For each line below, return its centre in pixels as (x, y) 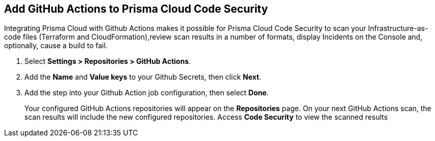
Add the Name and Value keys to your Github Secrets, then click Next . (143, 77)
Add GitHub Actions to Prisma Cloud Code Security (136, 9)
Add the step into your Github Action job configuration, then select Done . (147, 93)
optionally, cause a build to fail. (56, 46)
